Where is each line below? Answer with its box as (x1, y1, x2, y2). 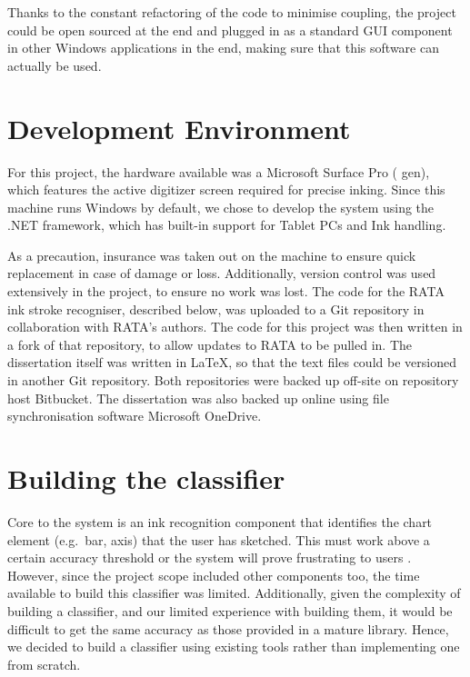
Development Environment (7, 109, 351, 146)
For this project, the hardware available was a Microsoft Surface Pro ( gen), (7, 162, 430, 181)
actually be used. (7, 55, 102, 75)
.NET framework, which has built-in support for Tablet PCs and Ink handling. (7, 215, 446, 234)
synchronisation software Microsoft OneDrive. (7, 406, 262, 425)
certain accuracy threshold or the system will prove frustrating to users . (7, 548, 412, 567)
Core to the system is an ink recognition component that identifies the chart (7, 512, 433, 531)
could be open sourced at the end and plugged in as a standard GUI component (7, 20, 453, 39)
